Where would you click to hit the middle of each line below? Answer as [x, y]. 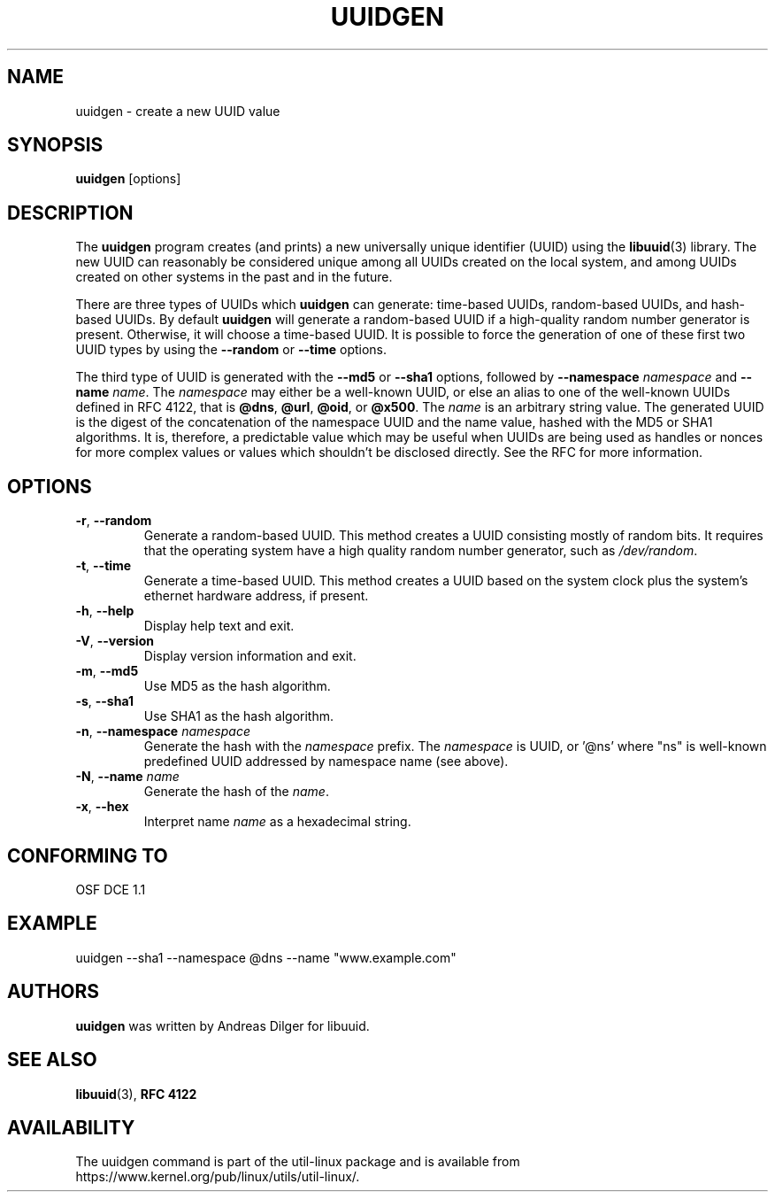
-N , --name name [127, 777]
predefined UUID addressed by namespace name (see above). [326, 762]
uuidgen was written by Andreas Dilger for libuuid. [223, 1025]
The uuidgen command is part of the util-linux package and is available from [298, 1162]
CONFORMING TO [88, 855]
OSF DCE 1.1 [111, 889]
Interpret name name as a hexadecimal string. [277, 822]
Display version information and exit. [250, 656]
